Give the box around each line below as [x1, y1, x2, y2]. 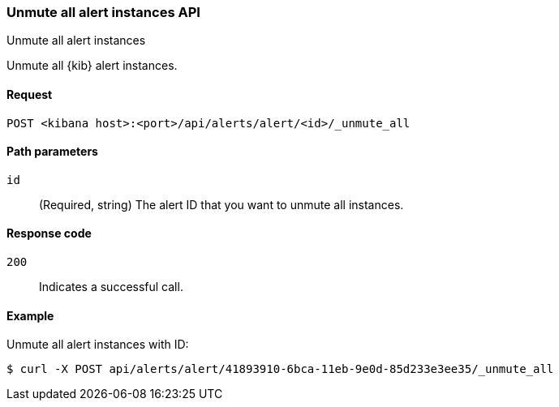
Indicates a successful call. [39, 280, 183, 294]
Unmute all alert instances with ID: [6, 337, 189, 352]
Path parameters [6, 144, 98, 159]
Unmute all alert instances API [6, 4, 200, 20]
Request [6, 87, 53, 101]
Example [6, 308, 54, 323]
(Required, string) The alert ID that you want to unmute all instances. [39, 197, 404, 212]
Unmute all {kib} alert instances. [6, 58, 178, 73]
